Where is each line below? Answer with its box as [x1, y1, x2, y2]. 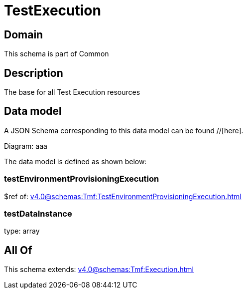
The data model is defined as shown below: [4, 157, 147, 166]
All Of [4, 244, 32, 257]
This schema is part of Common [4, 49, 109, 58]
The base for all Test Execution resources [4, 88, 140, 97]
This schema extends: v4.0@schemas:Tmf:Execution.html [4, 265, 194, 274]
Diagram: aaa [4, 141, 47, 150]
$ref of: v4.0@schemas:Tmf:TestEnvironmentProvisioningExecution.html [4, 192, 242, 201]
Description [4, 66, 63, 79]
